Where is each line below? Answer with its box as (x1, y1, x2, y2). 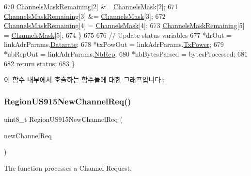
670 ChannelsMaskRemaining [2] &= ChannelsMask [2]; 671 (4, 1, 178, 11)
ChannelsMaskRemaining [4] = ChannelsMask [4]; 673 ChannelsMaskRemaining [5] (4, 20, 245, 30)
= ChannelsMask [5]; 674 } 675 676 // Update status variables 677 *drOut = (4, 29, 232, 40)
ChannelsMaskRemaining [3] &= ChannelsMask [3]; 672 (4, 11, 166, 21)
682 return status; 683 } (4, 58, 75, 68)
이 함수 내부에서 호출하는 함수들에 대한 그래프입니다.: (4, 74, 165, 85)
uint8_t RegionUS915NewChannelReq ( (4, 114, 123, 124)
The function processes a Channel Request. (4, 162, 132, 173)
